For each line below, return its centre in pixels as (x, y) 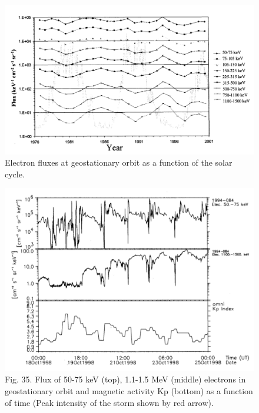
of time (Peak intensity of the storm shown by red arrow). (109, 402)
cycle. (15, 174)
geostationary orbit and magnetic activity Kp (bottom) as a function (129, 390)
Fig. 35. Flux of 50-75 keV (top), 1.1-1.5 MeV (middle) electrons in (125, 379)
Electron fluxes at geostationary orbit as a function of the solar (119, 162)
